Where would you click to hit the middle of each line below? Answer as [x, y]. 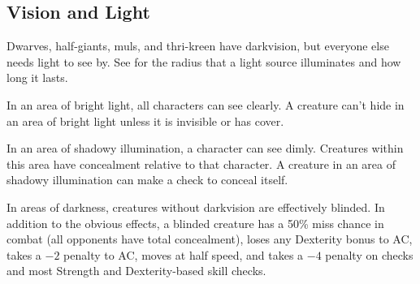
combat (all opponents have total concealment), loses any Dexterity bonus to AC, [210, 239]
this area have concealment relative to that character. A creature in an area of [201, 164]
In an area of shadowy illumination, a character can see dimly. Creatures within [205, 148]
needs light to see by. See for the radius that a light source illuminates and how [204, 61]
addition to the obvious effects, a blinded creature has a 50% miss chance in [195, 223]
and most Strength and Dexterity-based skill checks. [136, 271]
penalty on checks [369, 254]
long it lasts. [37, 77]
